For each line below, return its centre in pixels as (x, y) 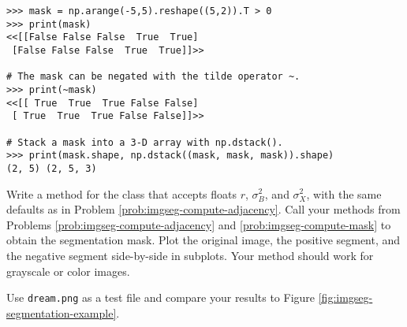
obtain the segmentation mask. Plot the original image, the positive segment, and (203, 240)
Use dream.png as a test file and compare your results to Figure (161, 297)
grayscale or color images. (68, 271)
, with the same (344, 193)
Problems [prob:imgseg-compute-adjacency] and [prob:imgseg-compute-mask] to (199, 224)
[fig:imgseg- (345, 297)
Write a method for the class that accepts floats (122, 193)
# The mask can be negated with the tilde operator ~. (153, 77)
